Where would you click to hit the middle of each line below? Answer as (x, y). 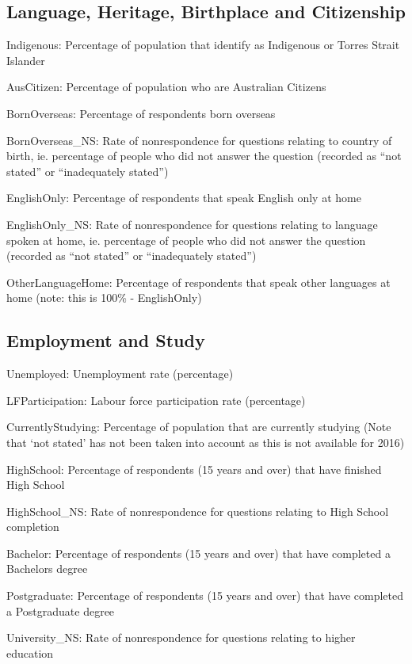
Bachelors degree (47, 569)
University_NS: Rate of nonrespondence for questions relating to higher (181, 637)
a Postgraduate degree (61, 611)
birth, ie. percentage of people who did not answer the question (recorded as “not (204, 156)
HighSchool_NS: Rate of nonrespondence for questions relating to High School (198, 511)
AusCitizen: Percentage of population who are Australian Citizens (166, 87)
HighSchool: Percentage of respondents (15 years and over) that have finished (194, 469)
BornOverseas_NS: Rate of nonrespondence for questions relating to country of (199, 140)
